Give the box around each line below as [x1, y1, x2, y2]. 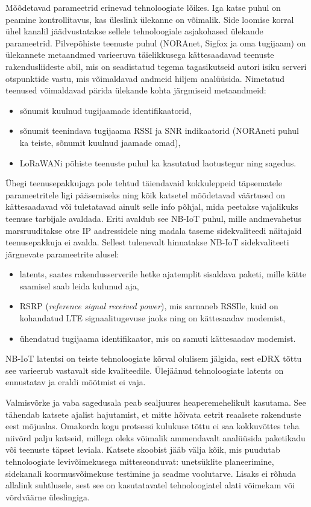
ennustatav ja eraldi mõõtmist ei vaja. [5, 376, 146, 388]
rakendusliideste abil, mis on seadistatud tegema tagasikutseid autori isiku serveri [5, 60, 307, 72]
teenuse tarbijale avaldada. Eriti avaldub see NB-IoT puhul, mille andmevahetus [5, 212, 302, 224]
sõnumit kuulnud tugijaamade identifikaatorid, [19, 104, 192, 116]
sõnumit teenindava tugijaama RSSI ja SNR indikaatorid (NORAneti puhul [19, 124, 299, 137]
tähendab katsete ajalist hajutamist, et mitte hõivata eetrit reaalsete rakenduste [5, 408, 301, 420]
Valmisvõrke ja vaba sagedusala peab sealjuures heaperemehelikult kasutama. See [5, 396, 306, 409]
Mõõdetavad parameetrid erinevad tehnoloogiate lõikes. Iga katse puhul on [5, 1, 281, 13]
